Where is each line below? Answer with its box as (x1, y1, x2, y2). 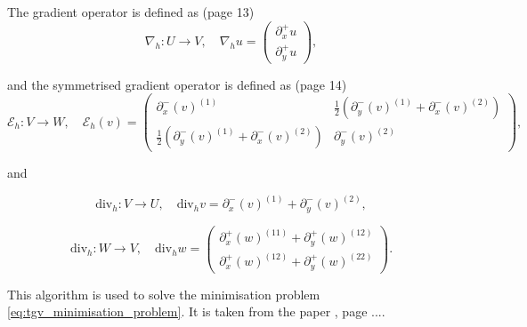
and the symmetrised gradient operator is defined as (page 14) (7, 75, 347, 93)
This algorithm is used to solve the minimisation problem (7, 284, 320, 303)
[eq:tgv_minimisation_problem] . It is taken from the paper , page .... (7, 302, 385, 321)
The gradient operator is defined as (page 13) (7, 3, 255, 20)
